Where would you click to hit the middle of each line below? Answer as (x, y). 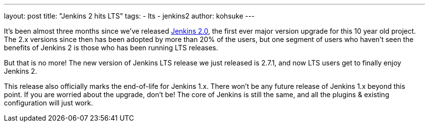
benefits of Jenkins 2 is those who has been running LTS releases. (111, 48)
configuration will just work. (48, 103)
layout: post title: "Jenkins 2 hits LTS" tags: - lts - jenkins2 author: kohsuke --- (129, 16)
